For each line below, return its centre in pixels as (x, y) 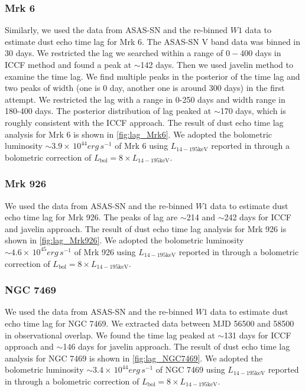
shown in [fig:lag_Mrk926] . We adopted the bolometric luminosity (124, 240)
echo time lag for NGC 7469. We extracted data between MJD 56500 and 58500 (150, 323)
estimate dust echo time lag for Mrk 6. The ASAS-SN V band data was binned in (153, 41)
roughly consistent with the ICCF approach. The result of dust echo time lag (144, 122)
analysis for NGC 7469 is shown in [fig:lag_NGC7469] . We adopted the (134, 358)
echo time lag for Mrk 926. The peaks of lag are (91, 217)
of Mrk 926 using (105, 251)
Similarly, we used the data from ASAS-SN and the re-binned (116, 30)
